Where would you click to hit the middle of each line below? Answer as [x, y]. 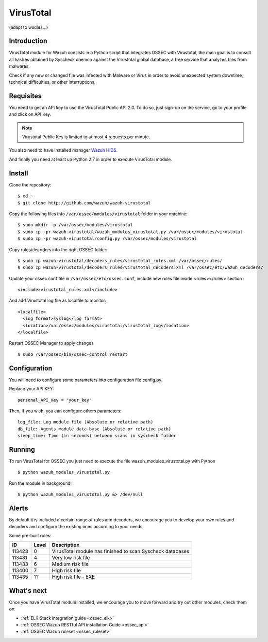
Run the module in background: [41, 483]
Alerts [19, 508]
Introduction [28, 41]
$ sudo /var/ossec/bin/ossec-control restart [73, 354]
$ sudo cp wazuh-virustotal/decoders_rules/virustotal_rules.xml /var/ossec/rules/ [120, 261]
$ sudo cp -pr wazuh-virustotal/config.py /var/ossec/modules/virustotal [107, 239]
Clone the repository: [30, 184]
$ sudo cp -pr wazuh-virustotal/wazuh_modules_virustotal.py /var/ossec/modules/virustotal [130, 232]
